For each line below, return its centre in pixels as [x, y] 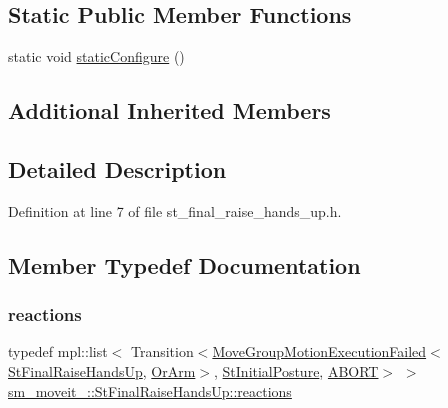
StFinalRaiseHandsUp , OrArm [102, 370]
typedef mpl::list [58, 351]
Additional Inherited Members [169, 110]
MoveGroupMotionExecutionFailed [319, 351]
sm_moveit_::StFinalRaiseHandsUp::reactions [150, 390]
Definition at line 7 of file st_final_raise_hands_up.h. [175, 210]
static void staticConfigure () [96, 56]
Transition [162, 351]
